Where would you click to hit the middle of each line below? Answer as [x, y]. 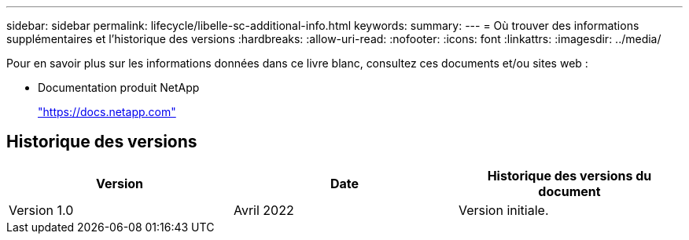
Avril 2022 [263, 210]
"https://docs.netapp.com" [107, 112]
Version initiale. [503, 210]
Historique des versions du [569, 175]
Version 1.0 [41, 210]
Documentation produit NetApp [119, 87]
